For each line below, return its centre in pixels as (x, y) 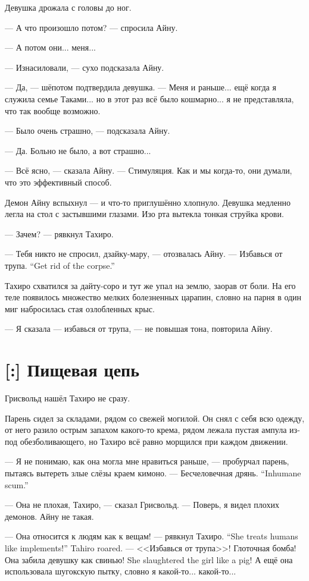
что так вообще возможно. (53, 110)
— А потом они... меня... (50, 47)
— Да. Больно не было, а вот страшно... (78, 150)
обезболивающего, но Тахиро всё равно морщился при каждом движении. (154, 441)
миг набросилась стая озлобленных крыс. (80, 308)
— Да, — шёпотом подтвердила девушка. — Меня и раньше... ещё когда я (141, 87)
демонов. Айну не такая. (49, 516)
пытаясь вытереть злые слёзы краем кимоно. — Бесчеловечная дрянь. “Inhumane (153, 472)
